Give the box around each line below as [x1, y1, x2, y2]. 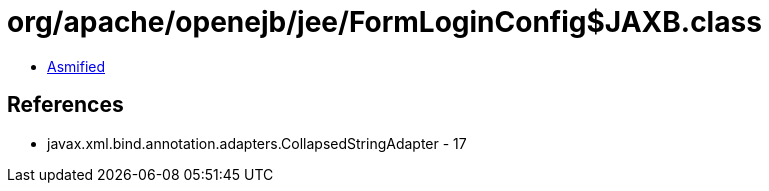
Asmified [47, 57, 106, 75]
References [7, 92, 124, 118]
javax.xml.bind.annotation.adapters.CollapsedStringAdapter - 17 [47, 134, 467, 152]
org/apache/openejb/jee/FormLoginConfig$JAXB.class [7, 5, 762, 39]
